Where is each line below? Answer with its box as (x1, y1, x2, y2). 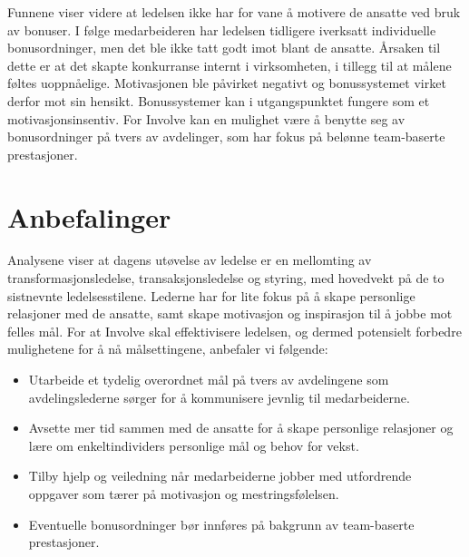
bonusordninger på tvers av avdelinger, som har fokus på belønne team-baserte (7, 127, 445, 146)
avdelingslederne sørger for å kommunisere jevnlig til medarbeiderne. (28, 387, 410, 406)
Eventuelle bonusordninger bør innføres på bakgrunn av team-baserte (28, 514, 415, 533)
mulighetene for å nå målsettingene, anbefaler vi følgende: (7, 339, 328, 358)
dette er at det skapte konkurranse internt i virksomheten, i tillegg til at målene (7, 55, 452, 74)
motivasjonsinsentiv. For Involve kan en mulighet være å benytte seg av (7, 109, 405, 128)
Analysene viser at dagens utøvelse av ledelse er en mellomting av (7, 250, 372, 269)
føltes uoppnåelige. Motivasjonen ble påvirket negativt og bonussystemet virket (7, 73, 446, 93)
